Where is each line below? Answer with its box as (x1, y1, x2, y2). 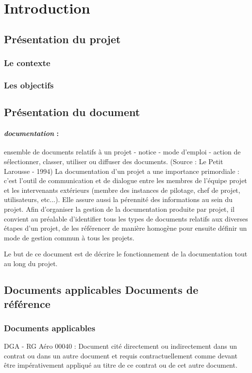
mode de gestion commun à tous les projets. (4, 232, 134, 242)
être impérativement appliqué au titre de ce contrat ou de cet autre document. (4, 360, 237, 370)
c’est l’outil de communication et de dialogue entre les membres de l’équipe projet (4, 175, 247, 186)
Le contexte (4, 57, 50, 69)
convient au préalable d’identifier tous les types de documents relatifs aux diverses (4, 213, 248, 223)
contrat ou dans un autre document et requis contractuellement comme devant (4, 350, 237, 360)
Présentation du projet (4, 31, 121, 46)
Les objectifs (4, 79, 54, 91)
